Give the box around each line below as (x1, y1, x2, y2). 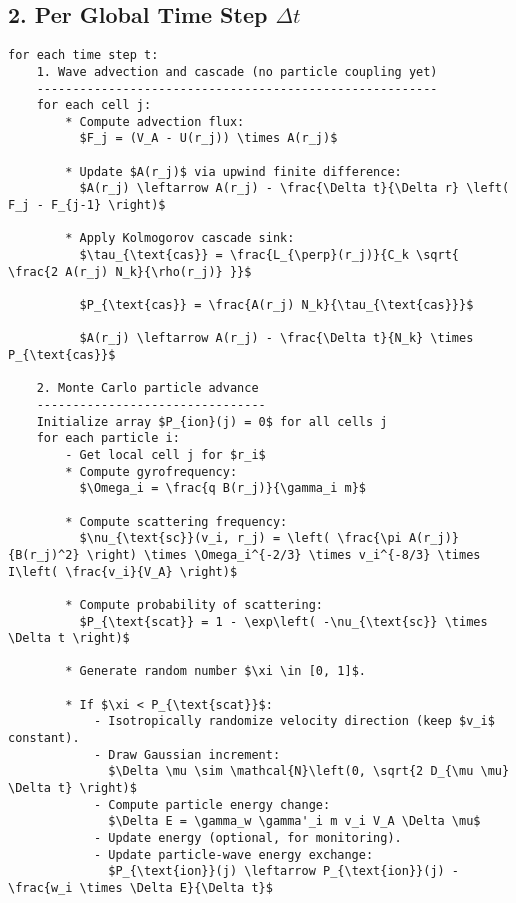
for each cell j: (36, 98, 152, 113)
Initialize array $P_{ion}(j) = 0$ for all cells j (36, 414, 388, 429)
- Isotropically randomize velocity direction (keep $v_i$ (93, 714, 495, 729)
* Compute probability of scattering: (65, 597, 323, 612)
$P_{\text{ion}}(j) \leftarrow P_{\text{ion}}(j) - (108, 864, 460, 879)
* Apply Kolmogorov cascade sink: (65, 231, 295, 246)
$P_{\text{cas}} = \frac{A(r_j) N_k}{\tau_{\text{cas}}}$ (79, 298, 474, 313)
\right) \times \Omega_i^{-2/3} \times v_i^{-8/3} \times (86, 547, 481, 562)
